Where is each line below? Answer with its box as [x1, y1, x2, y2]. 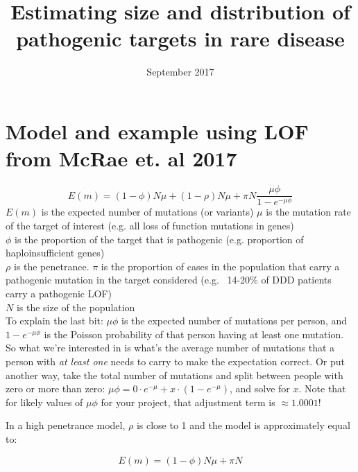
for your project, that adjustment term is [101, 394, 275, 409]
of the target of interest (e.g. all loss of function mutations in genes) [6, 218, 294, 233]
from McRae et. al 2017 [6, 144, 237, 173]
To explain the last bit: [6, 313, 103, 328]
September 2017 [146, 64, 214, 79]
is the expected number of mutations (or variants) [41, 204, 254, 219]
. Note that [298, 381, 346, 396]
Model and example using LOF [6, 116, 309, 145]
